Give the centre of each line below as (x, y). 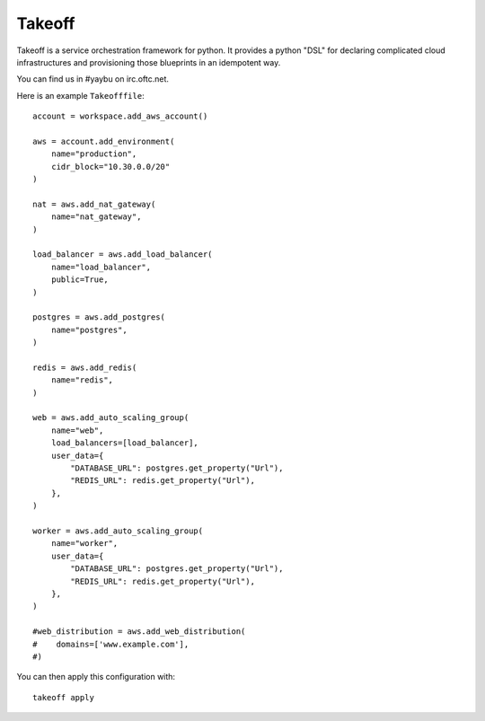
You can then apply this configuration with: (96, 677)
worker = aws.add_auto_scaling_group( (118, 531)
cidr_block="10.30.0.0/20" (110, 167)
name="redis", (82, 380)
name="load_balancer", (101, 267)
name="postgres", (89, 330)
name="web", (77, 430)
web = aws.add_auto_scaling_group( (111, 418)
